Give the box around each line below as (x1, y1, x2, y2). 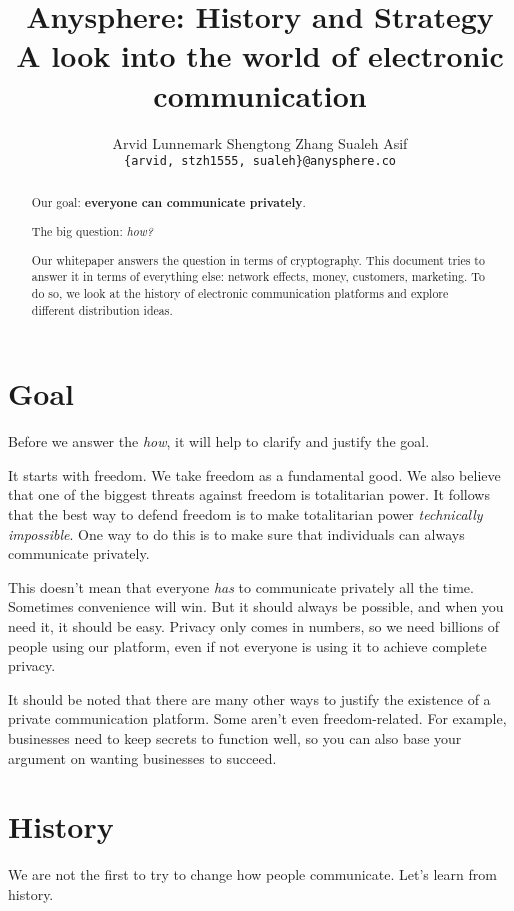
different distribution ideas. (31, 301, 173, 318)
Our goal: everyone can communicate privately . (31, 193, 306, 211)
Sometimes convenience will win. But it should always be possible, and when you (8, 596, 504, 617)
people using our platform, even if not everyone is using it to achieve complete (8, 635, 487, 656)
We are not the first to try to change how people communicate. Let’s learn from (8, 864, 497, 885)
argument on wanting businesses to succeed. (8, 747, 277, 768)
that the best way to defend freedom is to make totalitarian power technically (8, 503, 483, 524)
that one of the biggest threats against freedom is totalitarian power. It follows (8, 484, 490, 505)
